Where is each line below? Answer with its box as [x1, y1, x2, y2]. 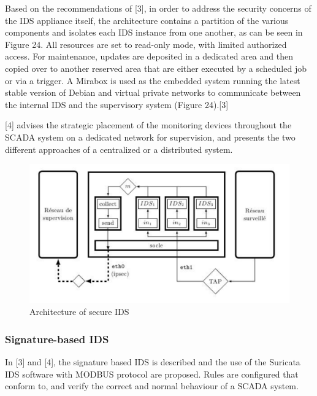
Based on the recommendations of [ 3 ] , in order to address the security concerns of [5, 2, 311, 14]
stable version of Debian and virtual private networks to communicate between [5, 86, 301, 99]
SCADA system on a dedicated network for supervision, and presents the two [5, 130, 296, 143]
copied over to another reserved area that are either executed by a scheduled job [5, 61, 307, 74]
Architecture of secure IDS [29, 305, 129, 318]
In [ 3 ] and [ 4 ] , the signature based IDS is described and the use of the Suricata [5, 355, 300, 368]
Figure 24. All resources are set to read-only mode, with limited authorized [5, 37, 287, 50]
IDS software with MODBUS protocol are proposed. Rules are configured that [5, 367, 299, 380]
